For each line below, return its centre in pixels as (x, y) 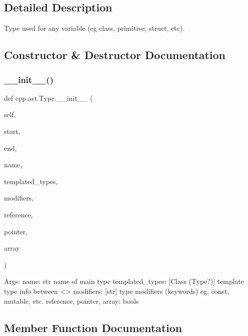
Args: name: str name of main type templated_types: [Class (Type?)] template (124, 281)
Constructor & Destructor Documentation (115, 55)
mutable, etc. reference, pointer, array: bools (71, 301)
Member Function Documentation (93, 327)
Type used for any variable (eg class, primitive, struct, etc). (94, 28)
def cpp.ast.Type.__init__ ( (48, 98)
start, (12, 131)
